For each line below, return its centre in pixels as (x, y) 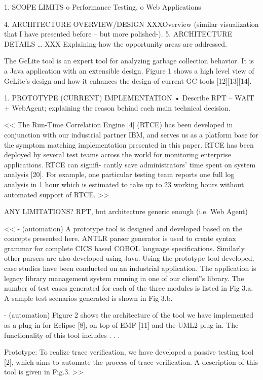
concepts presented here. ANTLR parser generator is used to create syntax (120, 238)
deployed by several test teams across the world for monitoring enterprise (118, 154)
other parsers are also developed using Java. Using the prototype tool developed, (129, 258)
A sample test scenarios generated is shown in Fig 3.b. (88, 298)
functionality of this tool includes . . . (62, 335)
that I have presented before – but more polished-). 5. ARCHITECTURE (118, 34)
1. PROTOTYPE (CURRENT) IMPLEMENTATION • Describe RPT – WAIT (129, 98)
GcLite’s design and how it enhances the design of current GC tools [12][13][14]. (128, 80)
